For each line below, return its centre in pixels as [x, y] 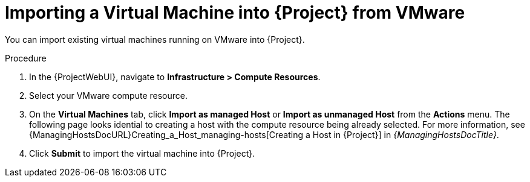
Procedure [26, 58]
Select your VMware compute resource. [108, 95]
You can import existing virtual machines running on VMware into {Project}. [155, 39]
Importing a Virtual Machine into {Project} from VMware [235, 13]
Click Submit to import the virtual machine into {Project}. [142, 153]
